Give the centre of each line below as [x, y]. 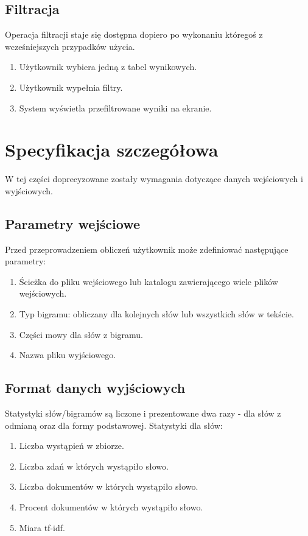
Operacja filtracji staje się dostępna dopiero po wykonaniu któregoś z [134, 34]
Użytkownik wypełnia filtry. [71, 87]
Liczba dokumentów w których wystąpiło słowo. [109, 486]
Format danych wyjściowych [95, 388]
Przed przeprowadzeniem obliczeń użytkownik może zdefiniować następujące [147, 249]
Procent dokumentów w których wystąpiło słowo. [111, 507]
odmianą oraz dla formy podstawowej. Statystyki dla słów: [114, 425]
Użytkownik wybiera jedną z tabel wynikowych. [108, 67]
